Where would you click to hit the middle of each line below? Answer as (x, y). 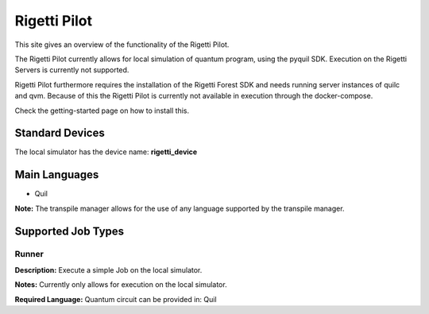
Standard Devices (60, 133)
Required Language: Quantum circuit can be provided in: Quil (116, 299)
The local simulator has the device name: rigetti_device (106, 152)
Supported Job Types (70, 231)
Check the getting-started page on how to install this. (102, 110)
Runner (29, 254)
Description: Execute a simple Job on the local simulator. (108, 269)
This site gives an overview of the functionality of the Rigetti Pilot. (122, 45)
